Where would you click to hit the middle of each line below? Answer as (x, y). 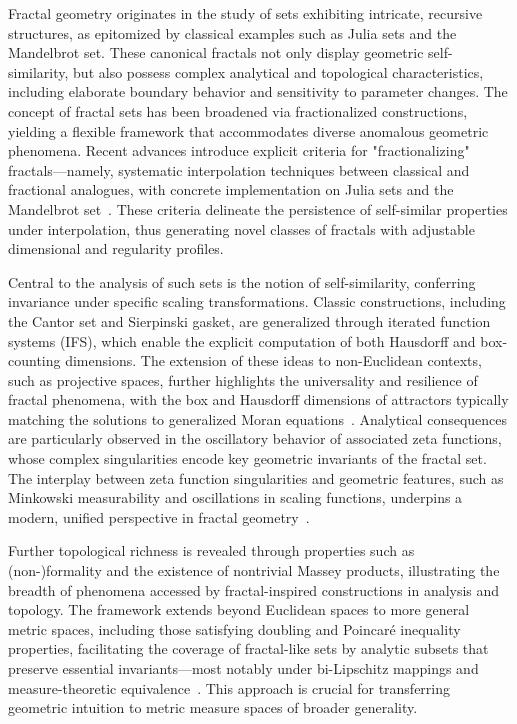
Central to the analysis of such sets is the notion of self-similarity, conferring (242, 281)
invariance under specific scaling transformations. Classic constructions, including (257, 301)
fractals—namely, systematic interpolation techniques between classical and (239, 169)
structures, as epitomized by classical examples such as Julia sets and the (232, 32)
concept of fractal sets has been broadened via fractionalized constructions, (238, 110)
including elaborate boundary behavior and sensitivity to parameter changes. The (258, 91)
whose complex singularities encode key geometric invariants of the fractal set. (247, 458)
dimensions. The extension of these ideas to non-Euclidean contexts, (273, 360)
